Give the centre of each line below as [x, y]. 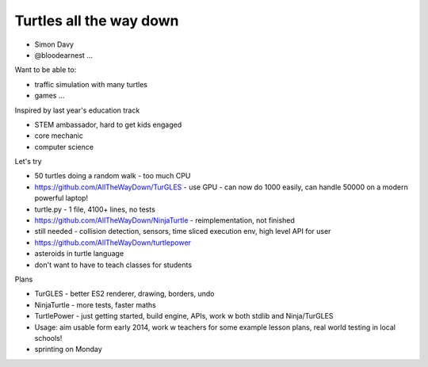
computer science [64, 147]
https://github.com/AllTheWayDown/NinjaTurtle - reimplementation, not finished [164, 220]
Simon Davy [54, 44]
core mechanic [59, 136]
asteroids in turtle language [79, 254]
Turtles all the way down [97, 21]
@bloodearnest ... [63, 55]
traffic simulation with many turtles [91, 84]
